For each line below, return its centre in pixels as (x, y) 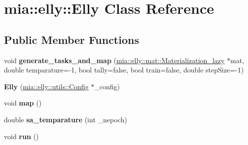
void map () (23, 103)
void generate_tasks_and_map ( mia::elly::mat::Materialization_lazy (114, 60)
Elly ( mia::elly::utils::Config (46, 86)
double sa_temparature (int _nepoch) (66, 119)
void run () (21, 136)
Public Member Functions (71, 39)
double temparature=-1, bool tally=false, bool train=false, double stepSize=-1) (124, 70)
